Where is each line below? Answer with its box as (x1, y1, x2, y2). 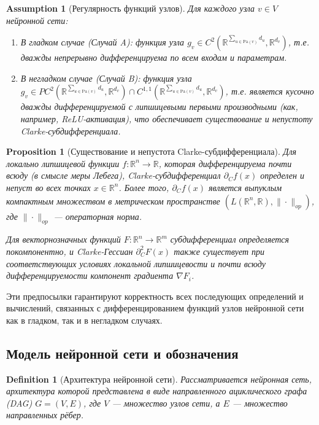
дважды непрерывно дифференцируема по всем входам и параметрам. (20, 51, 287, 64)
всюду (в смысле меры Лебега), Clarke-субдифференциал (6, 169, 221, 182)
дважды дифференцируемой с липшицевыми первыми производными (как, (20, 100, 298, 113)
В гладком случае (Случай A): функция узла (20, 36, 185, 49)
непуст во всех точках (6, 181, 91, 193)
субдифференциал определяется (170, 233, 290, 246)
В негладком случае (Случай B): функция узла (20, 71, 192, 84)
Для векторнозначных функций (6, 233, 121, 246)
